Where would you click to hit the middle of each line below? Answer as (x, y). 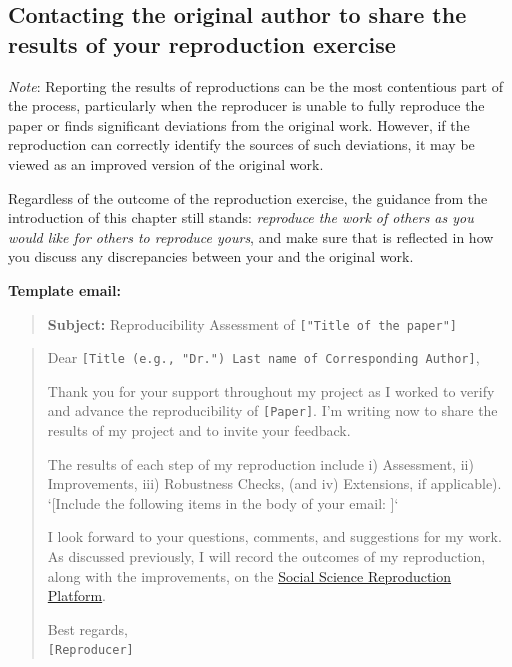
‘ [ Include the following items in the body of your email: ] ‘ (223, 502)
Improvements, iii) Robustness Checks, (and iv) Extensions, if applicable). (274, 483)
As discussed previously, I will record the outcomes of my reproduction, (266, 556)
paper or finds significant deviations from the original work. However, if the (239, 124)
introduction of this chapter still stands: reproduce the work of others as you (241, 217)
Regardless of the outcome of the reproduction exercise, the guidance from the (248, 197)
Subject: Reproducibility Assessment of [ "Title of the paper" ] (252, 323)
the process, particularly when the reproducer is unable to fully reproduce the (246, 105)
